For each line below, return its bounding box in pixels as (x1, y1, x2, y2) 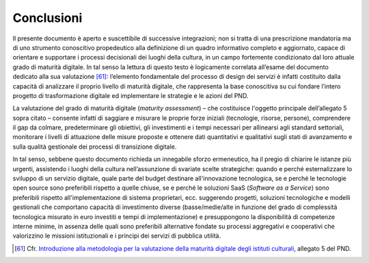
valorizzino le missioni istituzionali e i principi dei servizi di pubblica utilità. (12, 231, 221, 240)
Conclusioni (12, 10, 83, 25)
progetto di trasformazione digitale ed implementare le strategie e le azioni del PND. (12, 91, 249, 99)
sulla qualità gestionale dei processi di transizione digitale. (12, 142, 177, 151)
